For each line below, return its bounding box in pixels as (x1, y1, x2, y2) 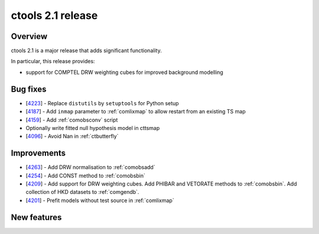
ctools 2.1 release (11, 9, 98, 22)
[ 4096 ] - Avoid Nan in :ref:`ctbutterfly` (25, 133, 119, 140)
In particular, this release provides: (11, 58, 95, 65)
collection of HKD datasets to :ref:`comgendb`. (25, 188, 139, 196)
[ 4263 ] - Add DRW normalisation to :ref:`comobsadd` (25, 164, 156, 171)
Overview (11, 31, 48, 41)
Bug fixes (11, 84, 47, 94)
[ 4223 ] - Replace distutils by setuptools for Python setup (25, 99, 180, 106)
